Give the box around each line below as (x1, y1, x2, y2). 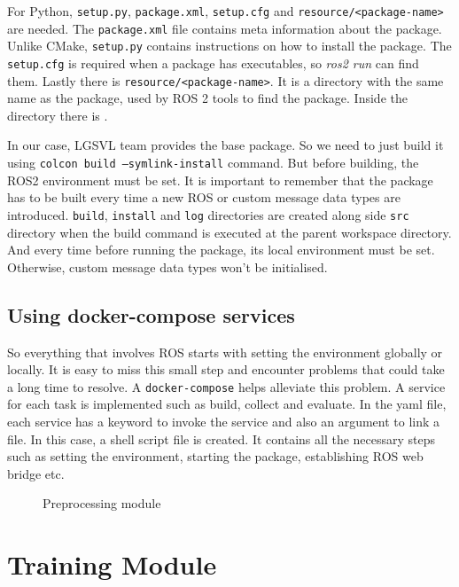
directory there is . (7, 106, 108, 124)
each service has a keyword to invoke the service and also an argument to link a (7, 411, 440, 430)
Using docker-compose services (7, 301, 295, 328)
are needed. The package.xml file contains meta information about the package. (7, 19, 442, 37)
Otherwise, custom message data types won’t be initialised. (7, 257, 328, 276)
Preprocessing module (43, 494, 161, 513)
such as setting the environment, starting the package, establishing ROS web (7, 447, 424, 466)
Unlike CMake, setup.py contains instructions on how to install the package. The (7, 36, 452, 55)
